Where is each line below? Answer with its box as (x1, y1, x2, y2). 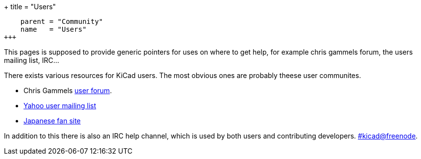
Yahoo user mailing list (23, 101, 96, 110)
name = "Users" (20, 25, 87, 33)
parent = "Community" (20, 18, 103, 25)
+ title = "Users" (4, 2, 56, 11)
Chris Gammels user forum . (23, 86, 112, 95)
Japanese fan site (23, 117, 81, 125)
